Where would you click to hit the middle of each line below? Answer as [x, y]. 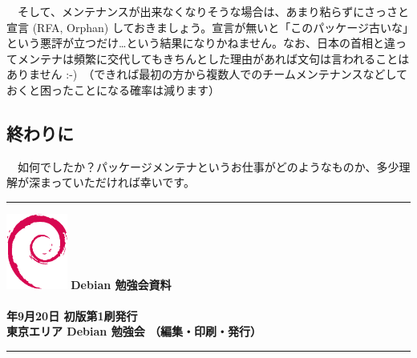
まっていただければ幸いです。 [117, 182]
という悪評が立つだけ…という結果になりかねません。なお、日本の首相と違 [201, 43]
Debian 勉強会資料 [121, 284]
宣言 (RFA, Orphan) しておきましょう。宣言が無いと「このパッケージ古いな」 [207, 27]
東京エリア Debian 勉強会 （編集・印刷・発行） [134, 331]
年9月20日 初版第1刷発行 [72, 315]
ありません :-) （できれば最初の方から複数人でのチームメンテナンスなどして [207, 74]
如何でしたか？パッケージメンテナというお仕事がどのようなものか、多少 [208, 166]
